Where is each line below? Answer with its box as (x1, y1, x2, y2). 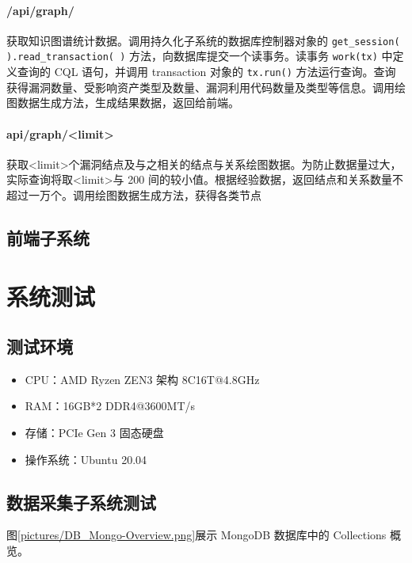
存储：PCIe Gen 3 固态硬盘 (25, 424, 164, 441)
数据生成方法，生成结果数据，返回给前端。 (17, 94, 239, 111)
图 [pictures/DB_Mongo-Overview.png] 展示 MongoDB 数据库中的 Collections (6, 527, 387, 543)
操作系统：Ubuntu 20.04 (25, 451, 147, 467)
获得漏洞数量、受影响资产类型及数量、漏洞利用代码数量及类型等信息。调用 (6, 78, 395, 95)
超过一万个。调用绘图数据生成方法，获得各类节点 (6, 186, 261, 203)
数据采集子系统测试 (6, 489, 156, 514)
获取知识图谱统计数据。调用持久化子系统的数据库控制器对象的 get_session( (6, 32, 400, 48)
